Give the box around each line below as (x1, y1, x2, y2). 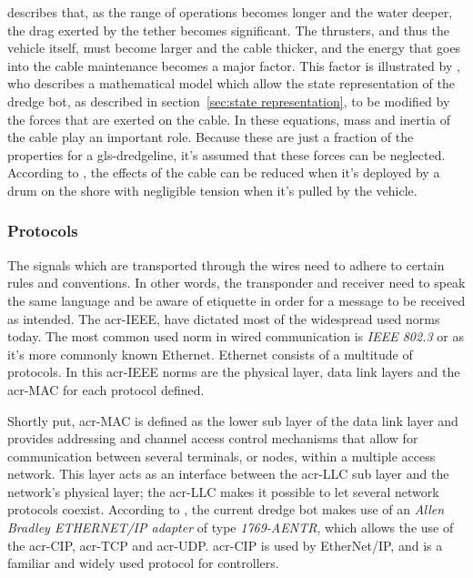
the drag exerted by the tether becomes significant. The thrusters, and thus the (7, 20, 449, 39)
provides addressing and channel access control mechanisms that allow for (7, 429, 418, 448)
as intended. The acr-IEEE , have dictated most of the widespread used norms (7, 309, 440, 328)
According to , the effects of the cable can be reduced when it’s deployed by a (7, 163, 440, 182)
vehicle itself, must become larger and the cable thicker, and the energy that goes (7, 38, 461, 57)
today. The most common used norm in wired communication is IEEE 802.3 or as (7, 327, 464, 346)
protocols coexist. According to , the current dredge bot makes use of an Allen (7, 500, 445, 519)
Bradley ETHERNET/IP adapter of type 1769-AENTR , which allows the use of (7, 518, 454, 537)
